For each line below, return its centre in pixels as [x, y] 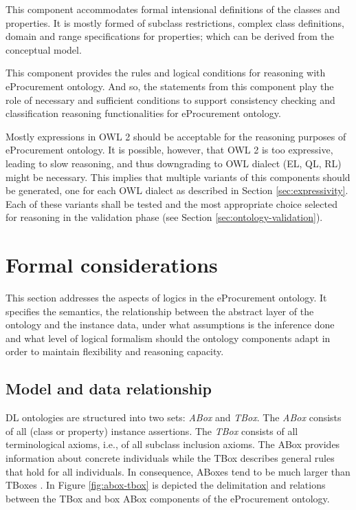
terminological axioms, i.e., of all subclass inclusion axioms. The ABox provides [173, 444]
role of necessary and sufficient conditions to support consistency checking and [170, 99]
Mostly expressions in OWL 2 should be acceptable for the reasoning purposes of [176, 136]
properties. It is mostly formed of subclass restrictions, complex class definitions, [175, 22]
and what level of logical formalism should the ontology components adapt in [168, 338]
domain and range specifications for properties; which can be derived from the [170, 36]
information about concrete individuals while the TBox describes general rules [170, 457]
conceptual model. [44, 49]
